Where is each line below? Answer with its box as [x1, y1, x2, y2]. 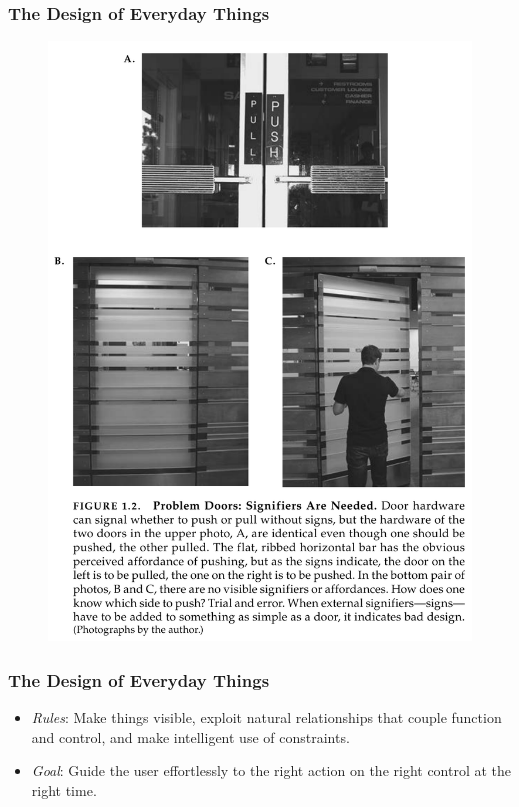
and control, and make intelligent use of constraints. [31, 726, 350, 747]
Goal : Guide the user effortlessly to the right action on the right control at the [31, 760, 512, 781]
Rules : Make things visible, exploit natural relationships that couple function [31, 706, 502, 727]
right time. [31, 779, 97, 800]
